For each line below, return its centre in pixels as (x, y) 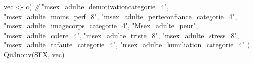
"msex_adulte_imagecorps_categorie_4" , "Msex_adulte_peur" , (101, 26)
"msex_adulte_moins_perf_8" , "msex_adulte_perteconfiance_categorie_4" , (121, 16)
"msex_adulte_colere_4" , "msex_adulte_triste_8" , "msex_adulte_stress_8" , (122, 35)
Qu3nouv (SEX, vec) (34, 54)
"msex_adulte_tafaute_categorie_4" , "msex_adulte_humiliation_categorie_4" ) (127, 45)
